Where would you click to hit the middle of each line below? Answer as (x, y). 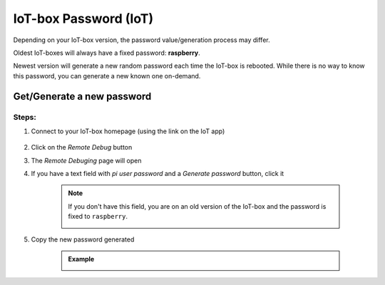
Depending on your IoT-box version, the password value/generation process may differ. (142, 40)
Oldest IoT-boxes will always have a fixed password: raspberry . (107, 53)
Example (81, 259)
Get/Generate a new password (82, 96)
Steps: (25, 117)
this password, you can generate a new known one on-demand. (107, 76)
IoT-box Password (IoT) (83, 19)
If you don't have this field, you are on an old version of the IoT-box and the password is (197, 206)
